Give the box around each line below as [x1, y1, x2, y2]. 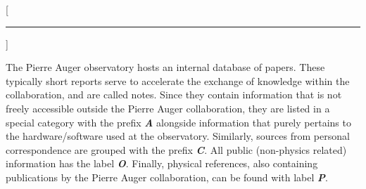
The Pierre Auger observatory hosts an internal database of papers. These [6, 60, 325, 74]
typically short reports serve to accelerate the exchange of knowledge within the [6, 73, 350, 88]
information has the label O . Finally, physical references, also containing [6, 156, 318, 171]
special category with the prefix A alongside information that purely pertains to [6, 115, 351, 129]
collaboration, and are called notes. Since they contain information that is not [6, 87, 342, 102]
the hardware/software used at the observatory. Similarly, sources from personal [6, 129, 350, 143]
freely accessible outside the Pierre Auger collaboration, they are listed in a [6, 100, 330, 115]
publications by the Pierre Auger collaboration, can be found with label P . [6, 169, 328, 184]
